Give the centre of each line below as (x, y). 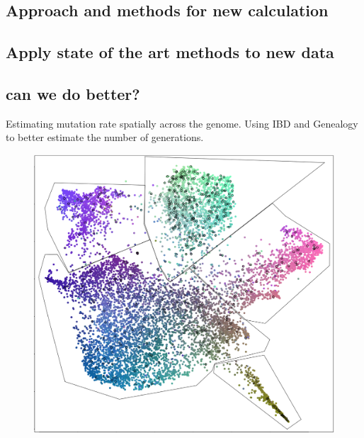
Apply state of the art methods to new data (170, 52)
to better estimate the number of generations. (105, 137)
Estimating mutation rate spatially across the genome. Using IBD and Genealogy (182, 123)
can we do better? (73, 93)
